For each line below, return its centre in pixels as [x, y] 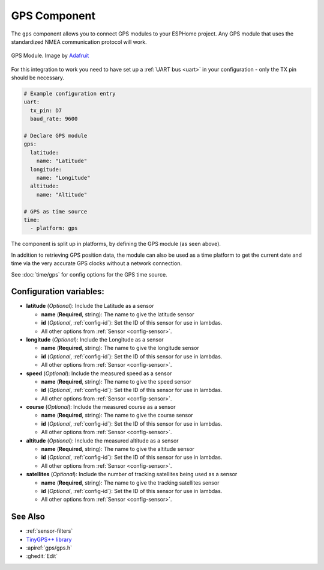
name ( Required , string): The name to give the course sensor [117, 415]
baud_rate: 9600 [54, 119]
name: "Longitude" [63, 178]
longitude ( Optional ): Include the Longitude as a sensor [95, 339]
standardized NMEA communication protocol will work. [79, 41]
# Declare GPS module [55, 136]
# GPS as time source [55, 211]
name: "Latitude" [62, 161]
